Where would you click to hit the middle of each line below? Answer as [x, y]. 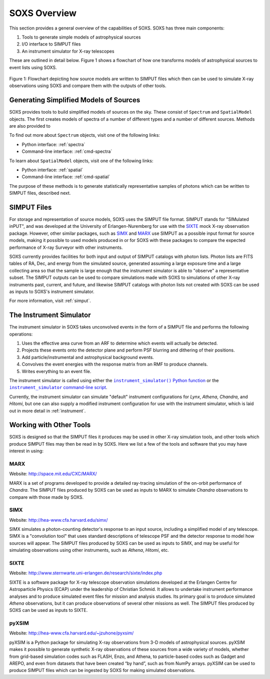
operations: [21, 334]
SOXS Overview [43, 13]
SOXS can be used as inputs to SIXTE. [48, 610]
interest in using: [26, 451]
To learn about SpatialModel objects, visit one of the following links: [81, 161]
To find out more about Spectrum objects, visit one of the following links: [84, 135]
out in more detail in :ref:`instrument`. [47, 411]
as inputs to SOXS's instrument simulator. [52, 291]
